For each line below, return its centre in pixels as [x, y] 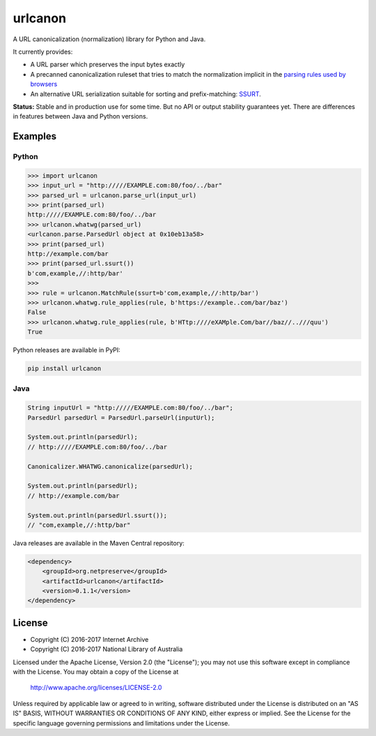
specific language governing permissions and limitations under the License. [121, 723]
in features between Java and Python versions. [80, 117]
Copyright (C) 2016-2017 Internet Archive [89, 639]
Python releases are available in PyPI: [67, 350]
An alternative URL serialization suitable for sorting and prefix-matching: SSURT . [146, 93]
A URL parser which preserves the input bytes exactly [108, 65]
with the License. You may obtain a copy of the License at [96, 672]
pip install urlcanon [64, 369]
